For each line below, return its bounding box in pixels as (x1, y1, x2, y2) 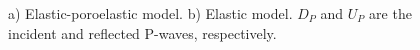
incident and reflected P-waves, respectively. (8, 22, 277, 43)
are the (369, 3, 412, 23)
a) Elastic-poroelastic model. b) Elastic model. (8, 3, 293, 23)
